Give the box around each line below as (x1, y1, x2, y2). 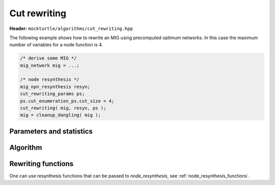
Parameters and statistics (9, 127, 93, 136)
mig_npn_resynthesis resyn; (20, 84, 90, 89)
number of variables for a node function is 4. (9, 42, 103, 48)
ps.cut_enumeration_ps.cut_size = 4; (20, 98, 115, 104)
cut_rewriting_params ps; (20, 91, 85, 97)
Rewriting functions (9, 159, 74, 168)
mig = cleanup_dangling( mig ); (20, 112, 101, 118)
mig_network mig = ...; (20, 63, 80, 68)
